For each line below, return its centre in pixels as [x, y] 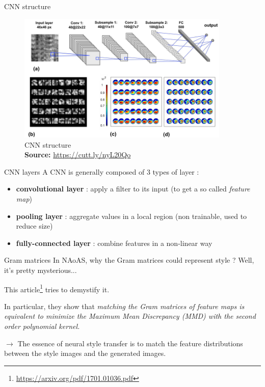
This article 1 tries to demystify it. [57, 288]
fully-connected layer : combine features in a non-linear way [114, 243]
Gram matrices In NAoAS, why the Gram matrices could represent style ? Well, [129, 260]
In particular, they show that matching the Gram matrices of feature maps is [124, 306]
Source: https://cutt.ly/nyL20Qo [78, 155]
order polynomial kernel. [42, 326]
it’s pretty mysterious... [41, 270]
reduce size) [34, 226]
